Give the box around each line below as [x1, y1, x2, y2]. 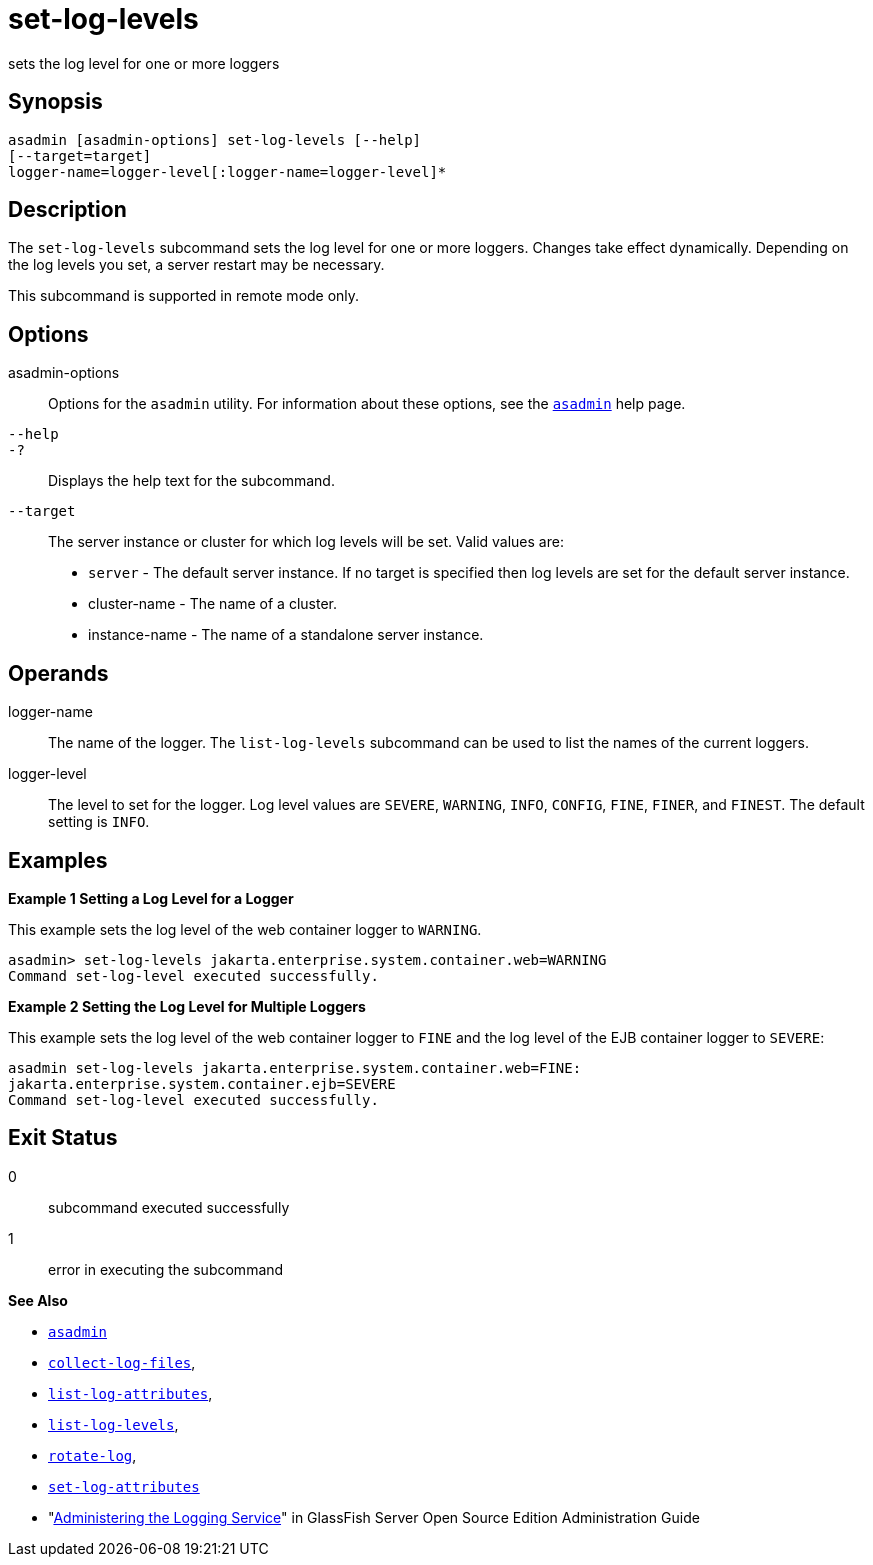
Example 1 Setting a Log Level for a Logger [8, 889, 294, 907]
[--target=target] [8, 147, 152, 164]
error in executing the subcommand [48, 1260, 284, 1278]
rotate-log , [48, 1446, 137, 1464]
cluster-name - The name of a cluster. [88, 595, 338, 613]
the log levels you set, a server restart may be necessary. [8, 256, 385, 274]
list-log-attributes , [48, 1384, 213, 1402]
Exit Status [8, 1125, 118, 1151]
